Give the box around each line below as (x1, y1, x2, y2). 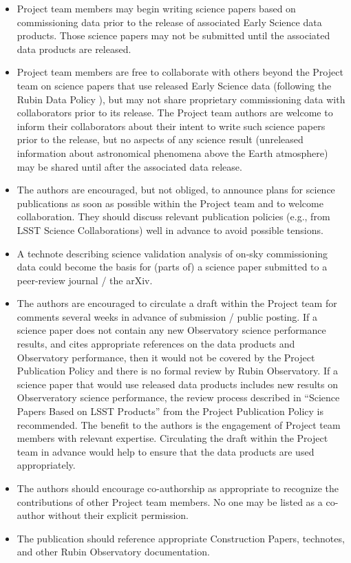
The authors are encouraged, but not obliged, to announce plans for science (17, 182, 335, 197)
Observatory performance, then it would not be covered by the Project (17, 350, 315, 364)
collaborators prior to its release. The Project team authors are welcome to (17, 105, 333, 120)
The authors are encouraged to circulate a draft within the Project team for (17, 296, 337, 310)
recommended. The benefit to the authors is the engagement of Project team (17, 417, 341, 432)
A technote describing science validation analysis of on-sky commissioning (17, 246, 328, 260)
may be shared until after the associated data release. (17, 159, 242, 173)
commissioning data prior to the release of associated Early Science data (17, 14, 322, 29)
